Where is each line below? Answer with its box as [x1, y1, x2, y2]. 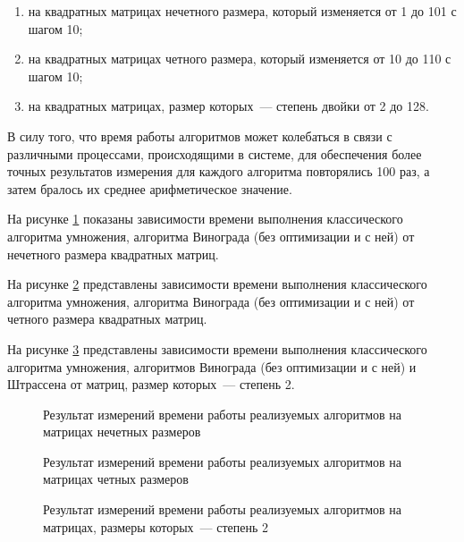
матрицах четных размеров [43, 470, 189, 488]
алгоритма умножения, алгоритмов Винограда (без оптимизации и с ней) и [7, 357, 417, 376]
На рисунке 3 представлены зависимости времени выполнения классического [7, 339, 427, 358]
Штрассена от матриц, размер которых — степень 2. [7, 375, 295, 394]
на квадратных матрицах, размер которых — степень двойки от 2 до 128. [28, 97, 429, 115]
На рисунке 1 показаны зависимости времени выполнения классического [7, 209, 403, 228]
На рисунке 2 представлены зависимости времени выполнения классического [7, 275, 427, 293]
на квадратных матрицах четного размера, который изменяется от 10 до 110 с [28, 49, 451, 68]
